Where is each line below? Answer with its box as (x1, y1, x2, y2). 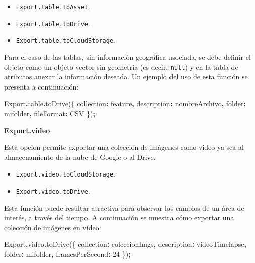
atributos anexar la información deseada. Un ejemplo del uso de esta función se (4, 71, 248, 82)
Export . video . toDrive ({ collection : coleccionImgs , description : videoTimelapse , (4, 239, 246, 249)
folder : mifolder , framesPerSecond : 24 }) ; (4, 249, 131, 259)
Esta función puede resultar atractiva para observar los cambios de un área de (4, 202, 244, 213)
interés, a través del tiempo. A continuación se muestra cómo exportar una (4, 212, 234, 223)
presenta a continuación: (4, 81, 79, 92)
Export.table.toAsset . (16, 1, 90, 11)
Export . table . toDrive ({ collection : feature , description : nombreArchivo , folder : (4, 98, 246, 109)
